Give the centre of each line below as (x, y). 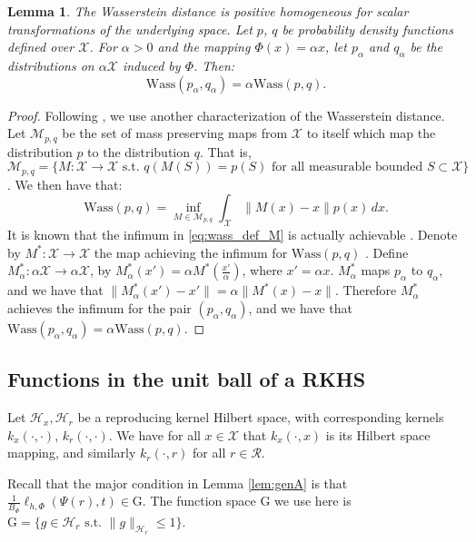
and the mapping (204, 47)
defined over (41, 47)
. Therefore (366, 290)
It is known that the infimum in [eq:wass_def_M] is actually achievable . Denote (233, 235)
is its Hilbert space (378, 434)
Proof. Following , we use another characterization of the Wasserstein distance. (226, 115)
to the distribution (139, 151)
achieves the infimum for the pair (99, 307)
